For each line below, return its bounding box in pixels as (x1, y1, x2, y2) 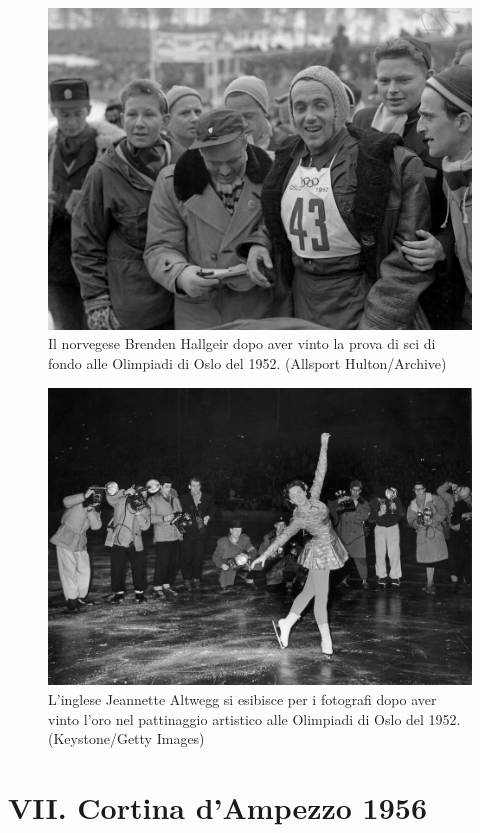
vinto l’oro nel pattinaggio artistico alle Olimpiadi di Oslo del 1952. (48, 708, 461, 729)
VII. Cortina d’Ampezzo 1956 (8, 786, 428, 827)
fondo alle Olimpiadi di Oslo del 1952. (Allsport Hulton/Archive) (48, 353, 447, 374)
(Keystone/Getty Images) (48, 728, 205, 749)
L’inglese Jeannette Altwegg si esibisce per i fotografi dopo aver (48, 688, 437, 709)
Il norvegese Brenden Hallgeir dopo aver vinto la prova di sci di (48, 333, 436, 354)
